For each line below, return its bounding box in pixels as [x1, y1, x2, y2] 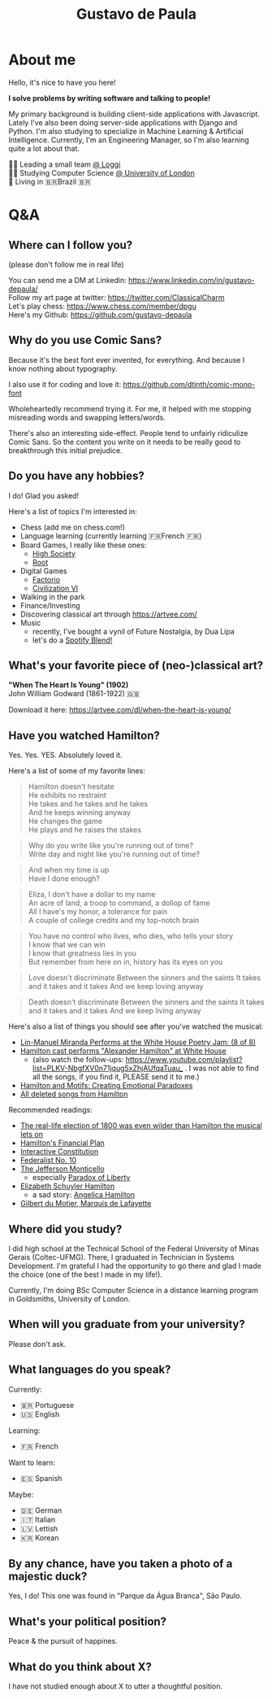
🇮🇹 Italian [19, 1514, 55, 1524]
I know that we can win [28, 940, 106, 950]
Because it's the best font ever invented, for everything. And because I [8, 355, 245, 364]
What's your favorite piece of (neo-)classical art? [8, 658, 264, 672]
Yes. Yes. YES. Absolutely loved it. [8, 750, 123, 760]
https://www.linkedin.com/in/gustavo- [128, 275, 256, 285]
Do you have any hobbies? [8, 469, 145, 483]
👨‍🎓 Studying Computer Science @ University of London [8, 168, 195, 177]
